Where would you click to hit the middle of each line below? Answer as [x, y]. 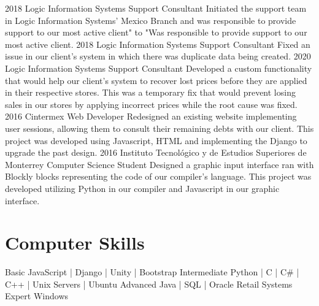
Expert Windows [37, 296]
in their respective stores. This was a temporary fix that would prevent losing [150, 92]
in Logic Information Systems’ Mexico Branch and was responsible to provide [151, 20]
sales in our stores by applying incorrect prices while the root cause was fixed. [151, 104]
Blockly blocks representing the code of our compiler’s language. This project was [158, 176]
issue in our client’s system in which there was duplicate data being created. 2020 [158, 56]
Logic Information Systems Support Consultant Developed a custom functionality [159, 68]
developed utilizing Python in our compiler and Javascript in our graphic [142, 188]
